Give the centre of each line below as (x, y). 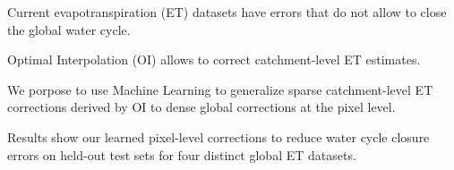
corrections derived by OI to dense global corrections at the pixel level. (201, 107)
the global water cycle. (69, 29)
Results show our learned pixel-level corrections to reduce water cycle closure (218, 136)
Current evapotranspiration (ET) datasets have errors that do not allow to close (227, 12)
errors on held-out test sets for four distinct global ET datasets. (182, 154)
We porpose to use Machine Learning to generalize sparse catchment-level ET (220, 89)
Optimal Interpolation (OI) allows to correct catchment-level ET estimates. (214, 59)
